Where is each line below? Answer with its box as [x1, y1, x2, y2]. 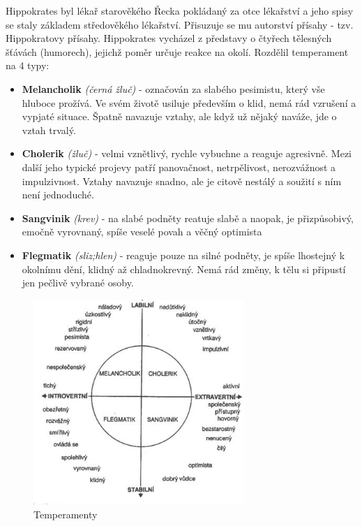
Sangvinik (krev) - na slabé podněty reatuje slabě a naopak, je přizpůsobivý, [22, 210, 354, 225]
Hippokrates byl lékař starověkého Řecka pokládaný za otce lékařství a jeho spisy [6, 3, 354, 17]
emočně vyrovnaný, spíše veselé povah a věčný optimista [22, 224, 262, 239]
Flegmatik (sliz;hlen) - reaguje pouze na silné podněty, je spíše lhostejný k [22, 247, 345, 262]
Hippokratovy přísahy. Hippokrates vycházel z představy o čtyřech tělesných [6, 31, 332, 45]
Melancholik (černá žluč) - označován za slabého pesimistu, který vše [22, 81, 325, 96]
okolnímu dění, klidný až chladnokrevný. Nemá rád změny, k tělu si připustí [22, 261, 346, 276]
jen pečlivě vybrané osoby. [22, 275, 134, 290]
